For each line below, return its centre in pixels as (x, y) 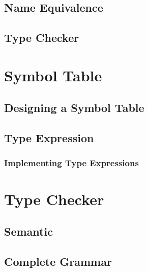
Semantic (28, 231)
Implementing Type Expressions (71, 163)
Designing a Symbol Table (74, 108)
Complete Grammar (58, 261)
